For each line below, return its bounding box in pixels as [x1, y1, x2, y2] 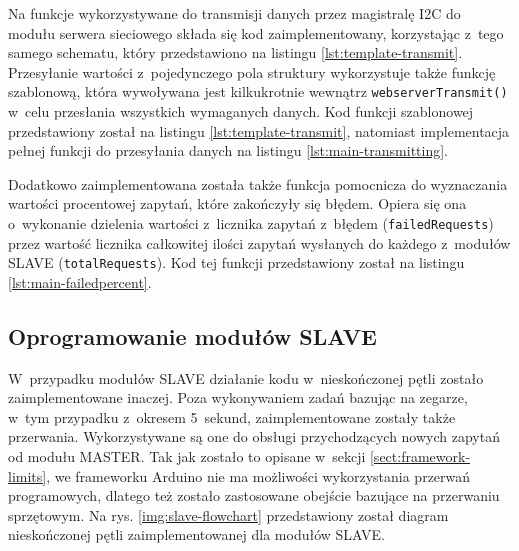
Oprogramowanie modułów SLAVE [8, 320, 377, 351]
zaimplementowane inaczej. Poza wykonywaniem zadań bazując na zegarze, [8, 387, 468, 408]
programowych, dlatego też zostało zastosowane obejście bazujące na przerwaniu [8, 485, 500, 506]
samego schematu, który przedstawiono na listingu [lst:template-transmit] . [8, 42, 463, 63]
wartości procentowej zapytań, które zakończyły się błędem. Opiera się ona [8, 193, 467, 214]
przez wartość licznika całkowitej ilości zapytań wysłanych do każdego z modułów [8, 232, 511, 253]
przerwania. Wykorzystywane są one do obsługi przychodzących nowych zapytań [8, 426, 500, 447]
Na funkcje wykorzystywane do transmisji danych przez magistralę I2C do [8, 3, 461, 23]
